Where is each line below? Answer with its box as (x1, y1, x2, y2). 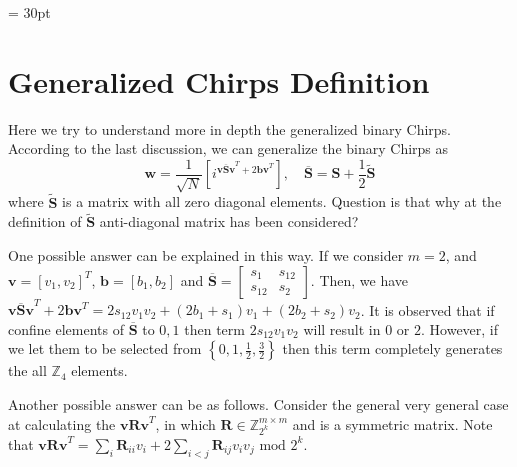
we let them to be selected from (8, 338, 202, 359)
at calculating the (8, 413, 116, 434)
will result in (303, 318, 381, 339)
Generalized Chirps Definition (8, 60, 430, 101)
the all (8, 360, 47, 381)
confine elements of (8, 318, 124, 339)
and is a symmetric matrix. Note (292, 413, 493, 434)
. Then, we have (310, 269, 409, 290)
